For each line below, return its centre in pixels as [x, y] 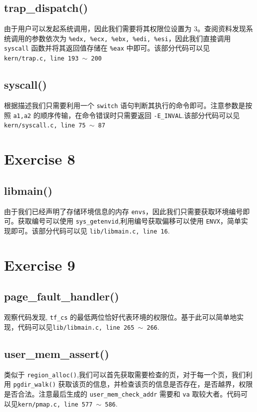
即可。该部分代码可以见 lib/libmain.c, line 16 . [90, 230]
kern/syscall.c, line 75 [45, 126]
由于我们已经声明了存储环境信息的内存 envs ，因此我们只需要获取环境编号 [124, 211]
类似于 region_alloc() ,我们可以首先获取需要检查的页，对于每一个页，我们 [125, 374]
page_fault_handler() [62, 296]
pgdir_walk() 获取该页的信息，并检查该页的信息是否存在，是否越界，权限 [133, 384]
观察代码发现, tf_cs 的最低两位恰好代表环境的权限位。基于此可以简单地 [121, 317]
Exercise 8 [40, 159]
